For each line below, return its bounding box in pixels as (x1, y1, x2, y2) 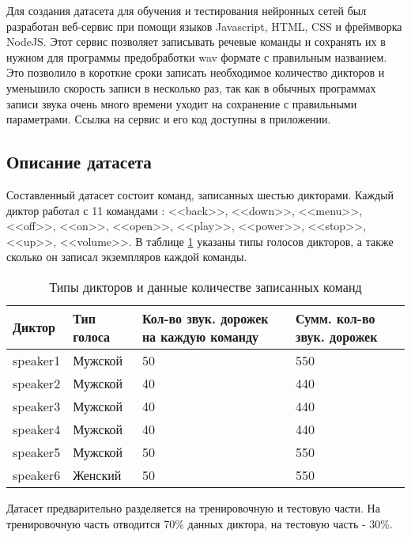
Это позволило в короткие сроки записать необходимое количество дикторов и (6, 64, 385, 81)
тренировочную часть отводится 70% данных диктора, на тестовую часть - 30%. (6, 515, 393, 531)
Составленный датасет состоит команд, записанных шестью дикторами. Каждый (6, 186, 394, 202)
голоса (73, 327, 111, 346)
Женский (73, 465, 122, 484)
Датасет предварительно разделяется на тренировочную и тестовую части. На (6, 499, 380, 516)
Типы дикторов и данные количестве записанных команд (49, 277, 362, 296)
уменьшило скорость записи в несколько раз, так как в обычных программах (6, 79, 376, 96)
